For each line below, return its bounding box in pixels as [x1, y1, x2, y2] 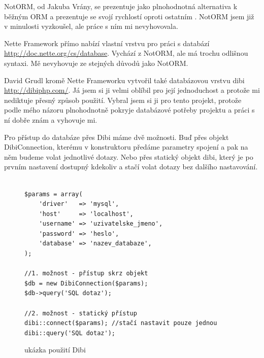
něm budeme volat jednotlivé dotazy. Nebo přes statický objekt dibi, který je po [4, 151, 253, 162]
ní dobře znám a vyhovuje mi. [4, 114, 97, 125]
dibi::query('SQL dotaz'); [24, 329, 115, 337]
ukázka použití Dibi [24, 344, 86, 355]
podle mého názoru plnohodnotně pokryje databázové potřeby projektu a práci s [4, 104, 255, 115]
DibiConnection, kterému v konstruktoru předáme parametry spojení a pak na [4, 141, 248, 152]
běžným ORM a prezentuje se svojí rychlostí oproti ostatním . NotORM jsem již [4, 11, 254, 21]
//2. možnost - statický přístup [24, 309, 137, 317]
